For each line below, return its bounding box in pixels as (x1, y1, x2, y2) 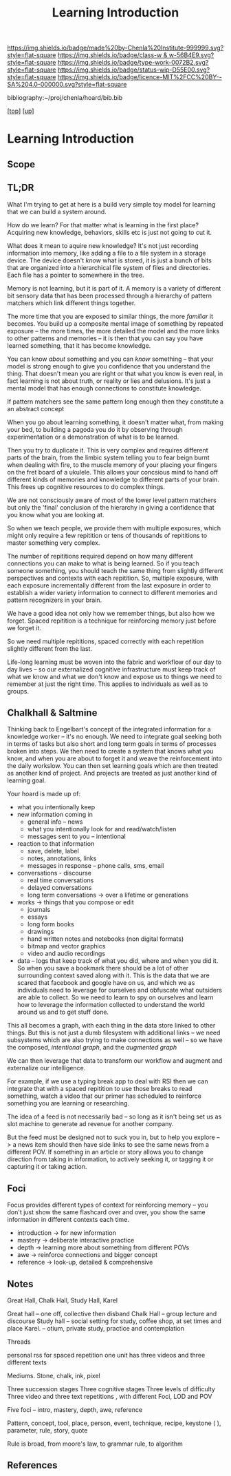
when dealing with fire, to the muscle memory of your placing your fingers (7, 460, 218, 469)
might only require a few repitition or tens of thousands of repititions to (7, 531, 208, 539)
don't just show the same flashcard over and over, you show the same (7, 1208, 206, 1216)
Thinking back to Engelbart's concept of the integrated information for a (7, 725, 211, 734)
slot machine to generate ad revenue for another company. (7, 1120, 174, 1128)
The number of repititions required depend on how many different (7, 552, 194, 560)
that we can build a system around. (7, 207, 107, 216)
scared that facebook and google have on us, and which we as (16, 979, 195, 987)
